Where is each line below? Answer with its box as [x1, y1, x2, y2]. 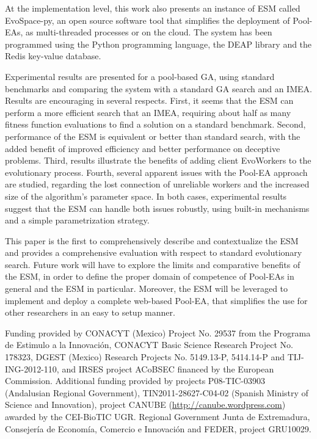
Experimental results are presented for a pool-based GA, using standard [5, 70, 275, 82]
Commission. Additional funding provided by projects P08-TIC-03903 [5, 374, 265, 387]
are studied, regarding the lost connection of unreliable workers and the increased [5, 178, 310, 190]
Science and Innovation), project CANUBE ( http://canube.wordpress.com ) [5, 398, 286, 411]
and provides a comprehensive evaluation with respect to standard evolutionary [5, 246, 302, 259]
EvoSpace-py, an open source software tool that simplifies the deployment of [5, 13, 290, 26]
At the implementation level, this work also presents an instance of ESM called [5, 2, 301, 14]
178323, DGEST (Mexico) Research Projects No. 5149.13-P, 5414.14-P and [5, 350, 285, 363]
